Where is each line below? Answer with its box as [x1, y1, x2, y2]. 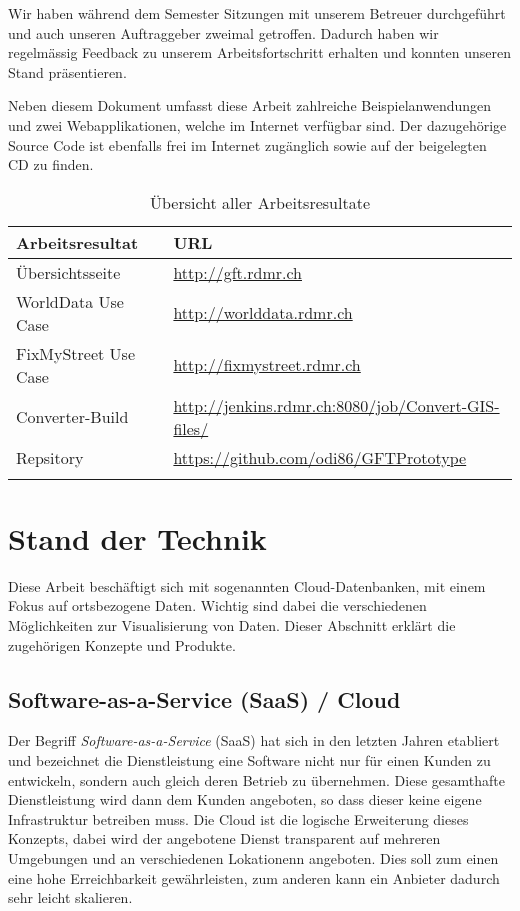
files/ [173, 416, 209, 440]
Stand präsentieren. [8, 61, 127, 82]
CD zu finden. [8, 154, 94, 175]
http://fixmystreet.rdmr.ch [173, 353, 361, 377]
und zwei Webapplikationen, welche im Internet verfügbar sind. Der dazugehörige [8, 114, 507, 135]
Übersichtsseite [16, 260, 121, 284]
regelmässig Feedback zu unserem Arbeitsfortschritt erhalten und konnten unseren [8, 42, 511, 63]
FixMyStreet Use [16, 341, 136, 365]
